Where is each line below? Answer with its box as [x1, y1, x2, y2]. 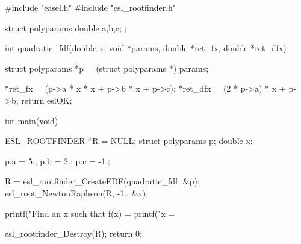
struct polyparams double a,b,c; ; [5, 21, 127, 34]
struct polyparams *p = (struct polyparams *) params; [5, 61, 209, 74]
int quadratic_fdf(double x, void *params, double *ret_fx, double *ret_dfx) [5, 42, 287, 54]
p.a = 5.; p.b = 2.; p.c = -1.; [5, 154, 111, 167]
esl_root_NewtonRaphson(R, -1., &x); [5, 186, 149, 199]
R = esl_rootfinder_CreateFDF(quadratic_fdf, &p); [5, 175, 200, 187]
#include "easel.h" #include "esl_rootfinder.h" [5, 1, 176, 13]
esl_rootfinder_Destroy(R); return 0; [5, 227, 142, 240]
